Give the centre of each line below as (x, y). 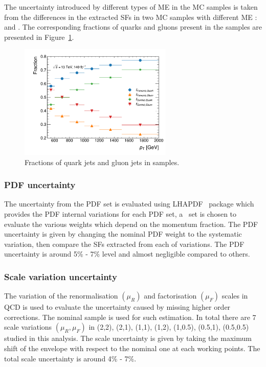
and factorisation (170, 296)
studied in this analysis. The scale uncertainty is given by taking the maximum (128, 338)
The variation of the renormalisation (61, 296)
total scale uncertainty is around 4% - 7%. (70, 358)
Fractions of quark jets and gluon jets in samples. (102, 162)
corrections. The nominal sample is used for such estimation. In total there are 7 (130, 317)
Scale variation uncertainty (61, 276)
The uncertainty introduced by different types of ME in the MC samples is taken (131, 7)
